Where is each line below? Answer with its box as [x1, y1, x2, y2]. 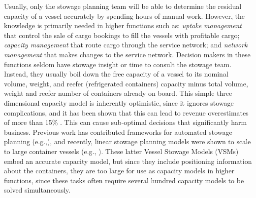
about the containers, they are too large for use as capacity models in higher [4, 165, 234, 176]
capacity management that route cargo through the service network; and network [4, 40, 248, 50]
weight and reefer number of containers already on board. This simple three [4, 88, 232, 98]
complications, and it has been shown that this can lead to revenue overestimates [4, 107, 249, 118]
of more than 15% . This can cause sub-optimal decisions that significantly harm [4, 117, 247, 127]
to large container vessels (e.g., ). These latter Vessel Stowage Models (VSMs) [4, 146, 239, 156]
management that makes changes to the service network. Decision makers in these [4, 49, 251, 59]
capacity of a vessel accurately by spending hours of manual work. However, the [4, 10, 245, 21]
